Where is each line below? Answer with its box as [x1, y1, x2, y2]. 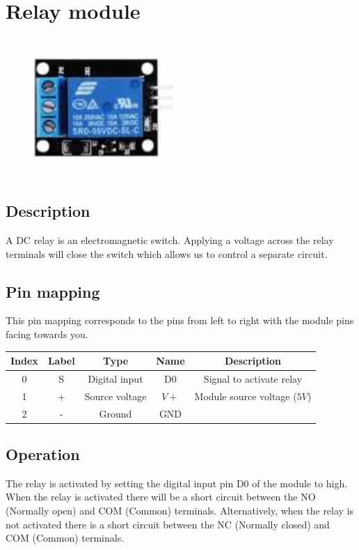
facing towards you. [6, 326, 88, 341]
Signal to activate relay [203, 371, 303, 385]
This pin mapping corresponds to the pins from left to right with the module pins [6, 313, 354, 328]
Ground [99, 406, 132, 420]
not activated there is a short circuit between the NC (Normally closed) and [6, 517, 330, 531]
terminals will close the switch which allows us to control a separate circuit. [6, 246, 328, 261]
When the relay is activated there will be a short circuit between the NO [6, 489, 316, 504]
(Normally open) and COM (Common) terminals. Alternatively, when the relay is [6, 503, 354, 518]
